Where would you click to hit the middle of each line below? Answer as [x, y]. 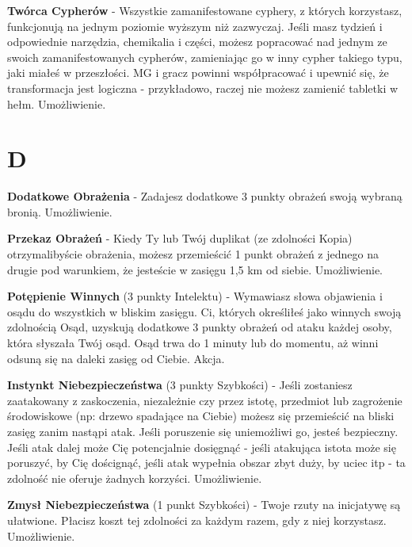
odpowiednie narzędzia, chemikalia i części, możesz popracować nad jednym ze [197, 42]
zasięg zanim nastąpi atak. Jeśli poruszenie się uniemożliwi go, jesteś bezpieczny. [203, 431]
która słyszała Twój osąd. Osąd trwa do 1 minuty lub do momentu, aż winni [193, 343]
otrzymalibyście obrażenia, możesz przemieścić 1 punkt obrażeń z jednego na [193, 254]
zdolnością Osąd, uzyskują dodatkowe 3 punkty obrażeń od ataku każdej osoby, [200, 327]
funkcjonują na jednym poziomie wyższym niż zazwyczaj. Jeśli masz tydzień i [195, 26]
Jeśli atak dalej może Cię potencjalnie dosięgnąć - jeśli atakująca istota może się [202, 447]
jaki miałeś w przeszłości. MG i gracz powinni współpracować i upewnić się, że [198, 73]
